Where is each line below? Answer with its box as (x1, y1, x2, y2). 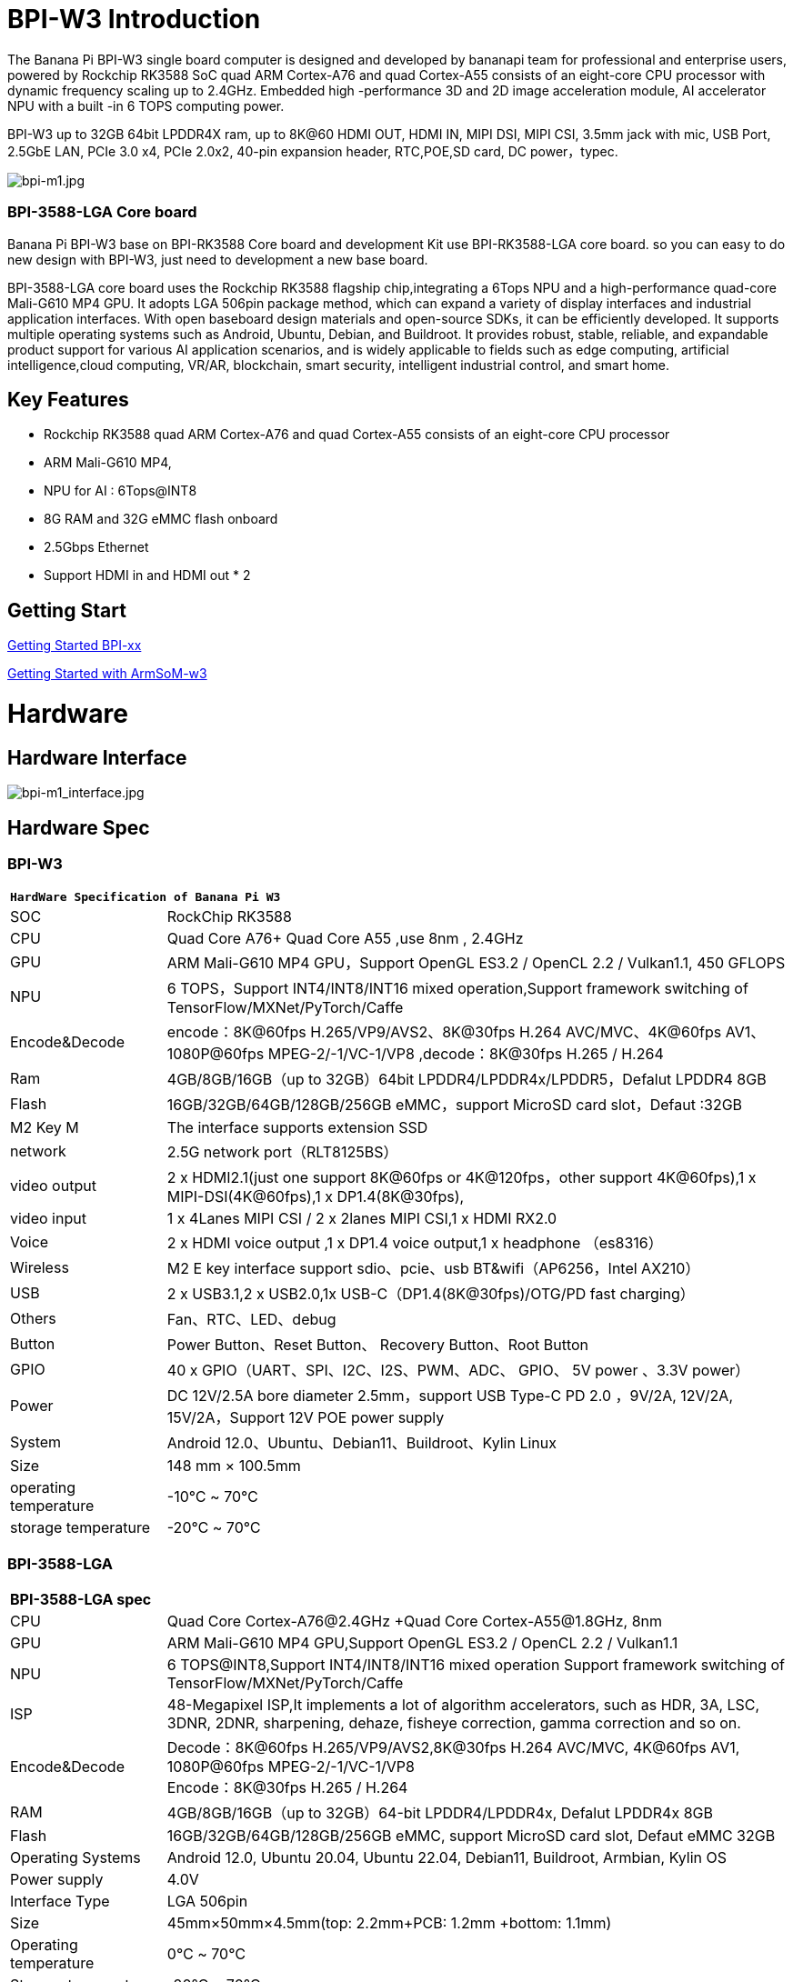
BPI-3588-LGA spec (10, 1590, 152, 1609)
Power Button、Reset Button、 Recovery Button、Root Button (166, 1336, 589, 1355)
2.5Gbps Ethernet (44, 539, 149, 556)
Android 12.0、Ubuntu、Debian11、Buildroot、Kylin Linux (166, 1434, 557, 1453)
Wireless (10, 1258, 69, 1277)
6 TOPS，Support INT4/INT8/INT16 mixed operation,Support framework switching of (166, 979, 748, 998)
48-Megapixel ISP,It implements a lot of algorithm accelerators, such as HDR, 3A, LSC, (166, 1696, 760, 1715)
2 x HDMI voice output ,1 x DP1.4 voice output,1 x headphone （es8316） (166, 1234, 663, 1253)
